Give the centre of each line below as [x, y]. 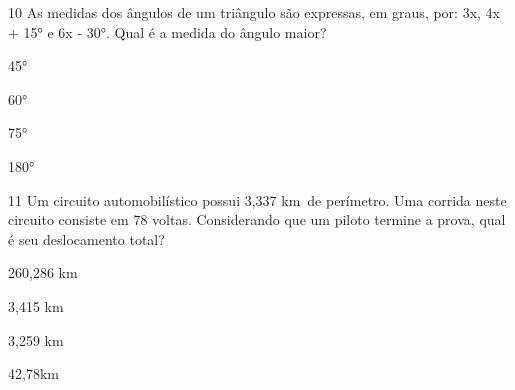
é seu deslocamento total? [86, 238]
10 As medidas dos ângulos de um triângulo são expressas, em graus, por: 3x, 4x [254, 12]
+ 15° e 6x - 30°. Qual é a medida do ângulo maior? [167, 31]
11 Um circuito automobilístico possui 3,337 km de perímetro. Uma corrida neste [257, 199]
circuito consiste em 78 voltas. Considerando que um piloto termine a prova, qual [257, 219]
